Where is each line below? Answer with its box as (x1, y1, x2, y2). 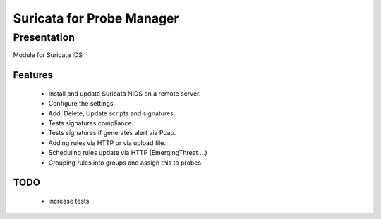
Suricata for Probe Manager (13, 11, 179, 26)
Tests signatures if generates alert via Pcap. (48, 129, 176, 137)
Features (13, 69, 53, 81)
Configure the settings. (48, 99, 116, 108)
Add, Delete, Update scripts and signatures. (48, 109, 176, 118)
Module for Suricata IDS (13, 51, 83, 59)
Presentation (13, 31, 75, 44)
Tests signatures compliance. (48, 118, 134, 127)
